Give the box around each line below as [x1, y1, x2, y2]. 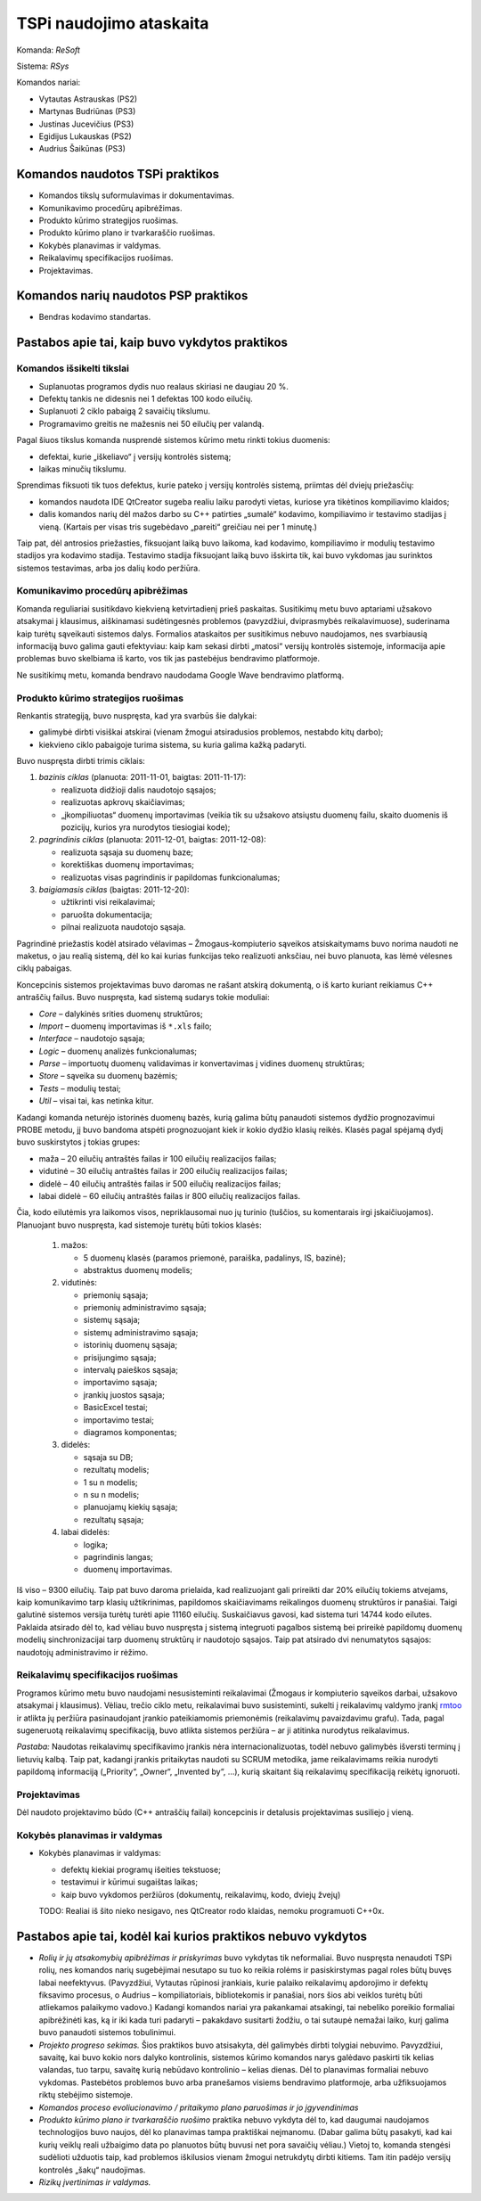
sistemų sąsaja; [83, 1315, 141, 1326]
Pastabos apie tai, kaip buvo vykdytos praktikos [16, 335, 289, 350]
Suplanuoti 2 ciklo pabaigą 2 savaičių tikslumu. [38, 406, 211, 416]
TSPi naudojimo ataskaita [16, 13, 209, 33]
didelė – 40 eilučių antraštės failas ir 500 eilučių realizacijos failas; [38, 1178, 281, 1189]
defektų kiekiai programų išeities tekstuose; [61, 1864, 222, 1875]
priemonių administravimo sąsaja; [83, 1302, 207, 1313]
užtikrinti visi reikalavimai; [61, 897, 156, 908]
